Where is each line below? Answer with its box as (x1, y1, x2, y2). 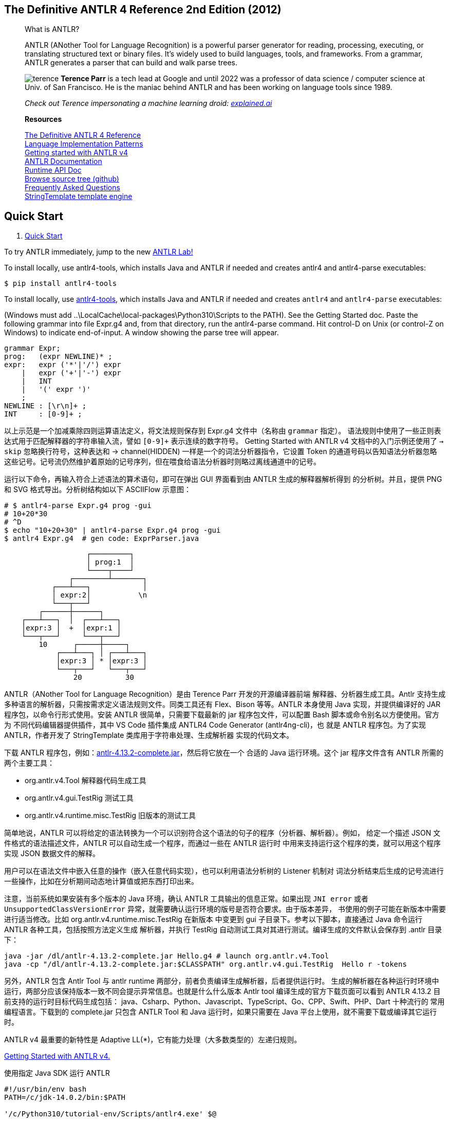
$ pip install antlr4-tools (4, 279, 117, 288)
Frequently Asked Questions (25, 183, 120, 192)
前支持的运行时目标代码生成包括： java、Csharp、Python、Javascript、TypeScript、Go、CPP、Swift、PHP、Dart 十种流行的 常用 (4, 997, 445, 1006)
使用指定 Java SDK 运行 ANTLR (4, 1069, 110, 1078)
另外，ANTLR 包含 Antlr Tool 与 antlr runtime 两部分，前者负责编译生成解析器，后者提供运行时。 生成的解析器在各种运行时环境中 (4, 976, 439, 986)
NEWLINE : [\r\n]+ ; (4, 402, 87, 410)
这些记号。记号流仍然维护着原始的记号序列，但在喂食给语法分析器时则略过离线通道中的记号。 (4, 457, 321, 466)
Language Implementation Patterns (25, 139, 143, 149)
